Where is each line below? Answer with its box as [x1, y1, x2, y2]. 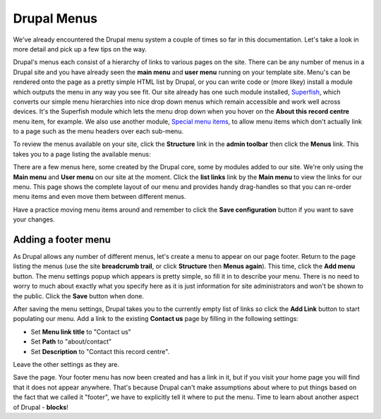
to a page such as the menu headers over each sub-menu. [13, 127, 183, 135]
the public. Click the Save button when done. [13, 291, 145, 300]
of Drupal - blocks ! [13, 403, 68, 411]
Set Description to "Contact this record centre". [30, 347, 170, 356]
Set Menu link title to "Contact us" [30, 327, 132, 336]
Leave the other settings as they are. [13, 360, 120, 368]
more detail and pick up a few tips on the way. [13, 44, 147, 53]
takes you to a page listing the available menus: [13, 150, 151, 158]
